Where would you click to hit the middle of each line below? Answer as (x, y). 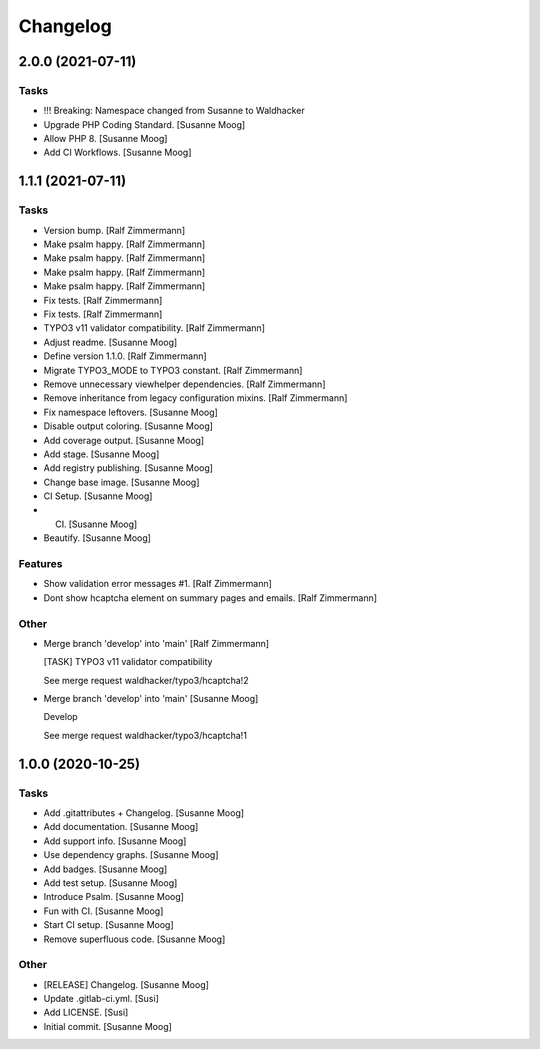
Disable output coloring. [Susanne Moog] (128, 426)
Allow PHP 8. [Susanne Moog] (105, 139)
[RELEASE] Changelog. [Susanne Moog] (126, 984)
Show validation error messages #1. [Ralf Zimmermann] (157, 584)
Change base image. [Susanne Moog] (121, 482)
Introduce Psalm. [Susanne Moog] (114, 897)
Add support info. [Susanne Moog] (115, 841)
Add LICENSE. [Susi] (86, 1012)
